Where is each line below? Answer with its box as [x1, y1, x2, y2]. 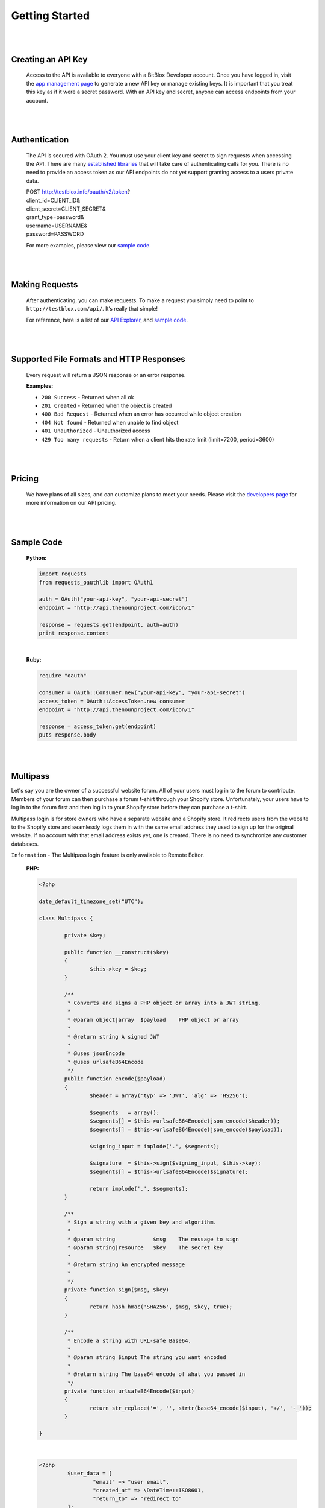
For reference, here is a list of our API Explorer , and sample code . [26, 316, 188, 323]
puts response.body [39, 732, 96, 738]
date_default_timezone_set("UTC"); [39, 898, 144, 905]
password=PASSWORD [26, 230, 84, 238]
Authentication [11, 135, 69, 145]
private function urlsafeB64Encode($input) [64, 1387, 195, 1395]
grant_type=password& [26, 214, 84, 221]
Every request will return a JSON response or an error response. [26, 371, 186, 378]
